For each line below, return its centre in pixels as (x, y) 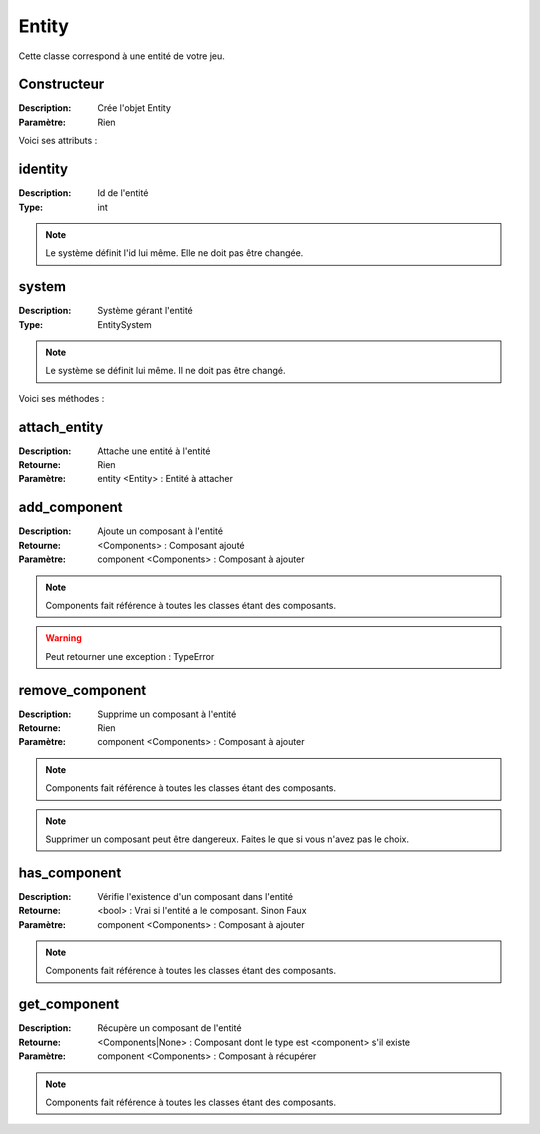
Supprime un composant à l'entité (167, 714)
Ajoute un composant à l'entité (160, 531)
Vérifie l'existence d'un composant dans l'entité (195, 896)
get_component (69, 1004)
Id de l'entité (123, 193)
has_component (70, 872)
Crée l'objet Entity (134, 108)
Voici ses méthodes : (61, 398)
